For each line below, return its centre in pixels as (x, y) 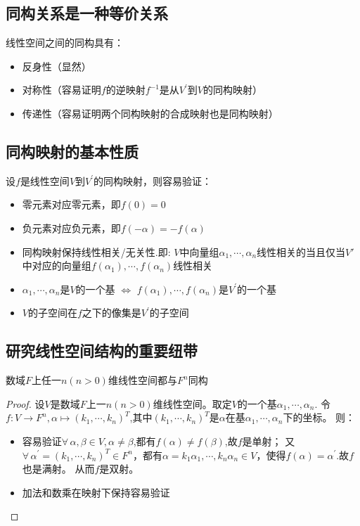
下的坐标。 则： (319, 417)
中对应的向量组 (57, 265)
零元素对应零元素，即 (71, 204)
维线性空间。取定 (192, 403)
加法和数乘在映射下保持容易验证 (96, 492)
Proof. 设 (25, 403)
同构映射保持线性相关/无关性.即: (96, 251)
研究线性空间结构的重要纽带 (102, 351)
